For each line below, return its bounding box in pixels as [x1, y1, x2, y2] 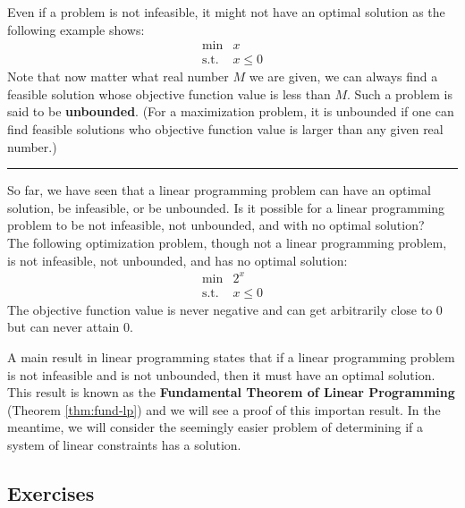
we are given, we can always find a [249, 67, 438, 86]
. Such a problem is [347, 84, 452, 103]
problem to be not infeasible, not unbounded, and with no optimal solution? [7, 216, 425, 234]
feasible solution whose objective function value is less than [7, 84, 331, 103]
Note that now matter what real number [7, 67, 229, 86]
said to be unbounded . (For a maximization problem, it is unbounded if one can [7, 102, 454, 121]
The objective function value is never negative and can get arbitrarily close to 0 [7, 300, 443, 318]
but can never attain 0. [7, 317, 133, 336]
